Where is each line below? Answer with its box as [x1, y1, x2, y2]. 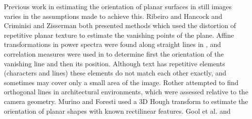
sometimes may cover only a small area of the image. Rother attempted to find [4, 77, 239, 87]
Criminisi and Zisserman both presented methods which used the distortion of [4, 20, 236, 30]
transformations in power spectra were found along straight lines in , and [4, 39, 221, 49]
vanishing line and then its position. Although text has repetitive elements [4, 58, 225, 68]
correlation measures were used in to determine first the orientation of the [4, 48, 224, 59]
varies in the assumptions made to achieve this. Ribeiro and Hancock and [4, 11, 222, 21]
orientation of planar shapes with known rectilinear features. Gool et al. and [4, 105, 231, 116]
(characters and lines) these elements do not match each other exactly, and [4, 68, 227, 78]
